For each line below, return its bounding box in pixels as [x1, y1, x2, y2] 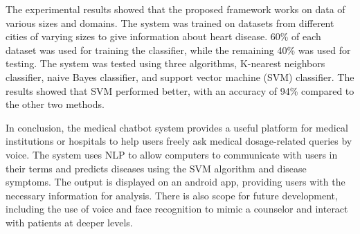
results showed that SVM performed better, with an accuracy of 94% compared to [6, 83, 354, 98]
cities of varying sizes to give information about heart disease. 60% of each [6, 29, 321, 44]
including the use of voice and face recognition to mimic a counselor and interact [6, 201, 348, 216]
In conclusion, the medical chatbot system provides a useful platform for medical [6, 120, 348, 134]
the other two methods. [6, 97, 105, 111]
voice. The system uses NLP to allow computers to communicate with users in [6, 147, 338, 161]
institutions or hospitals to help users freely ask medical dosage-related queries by [6, 134, 352, 148]
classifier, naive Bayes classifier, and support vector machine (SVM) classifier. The [6, 69, 354, 84]
